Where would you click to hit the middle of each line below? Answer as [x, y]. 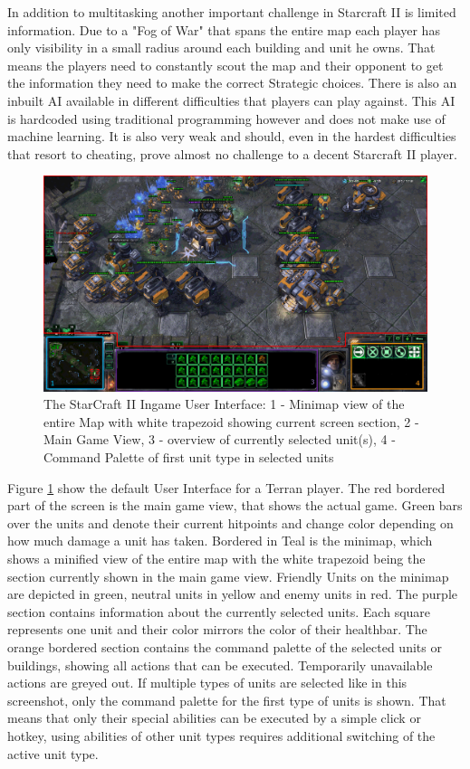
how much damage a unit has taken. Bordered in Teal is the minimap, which [220, 541]
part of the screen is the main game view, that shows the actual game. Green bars [235, 505]
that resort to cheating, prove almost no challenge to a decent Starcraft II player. [232, 153]
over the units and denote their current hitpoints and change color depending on [230, 522]
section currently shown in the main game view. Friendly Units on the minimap [228, 576]
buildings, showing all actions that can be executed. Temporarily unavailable [220, 665]
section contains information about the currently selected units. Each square [219, 611]
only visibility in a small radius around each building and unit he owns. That [221, 47]
